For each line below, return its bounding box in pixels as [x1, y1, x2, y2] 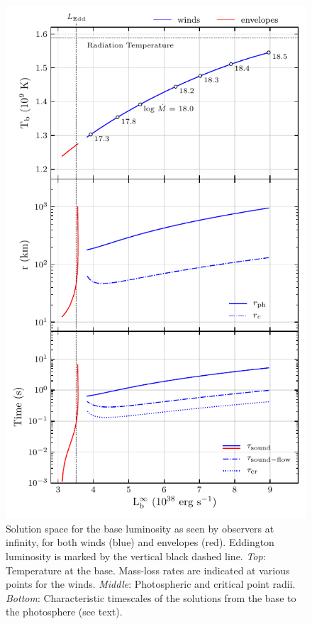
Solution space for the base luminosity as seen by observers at [6, 520, 274, 535]
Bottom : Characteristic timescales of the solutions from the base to [6, 590, 296, 605]
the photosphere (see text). [6, 604, 123, 619]
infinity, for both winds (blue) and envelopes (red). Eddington [6, 535, 274, 550]
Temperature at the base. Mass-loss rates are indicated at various [6, 562, 290, 577]
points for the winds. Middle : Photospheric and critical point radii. [6, 576, 296, 591]
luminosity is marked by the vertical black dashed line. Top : [6, 549, 266, 564]
